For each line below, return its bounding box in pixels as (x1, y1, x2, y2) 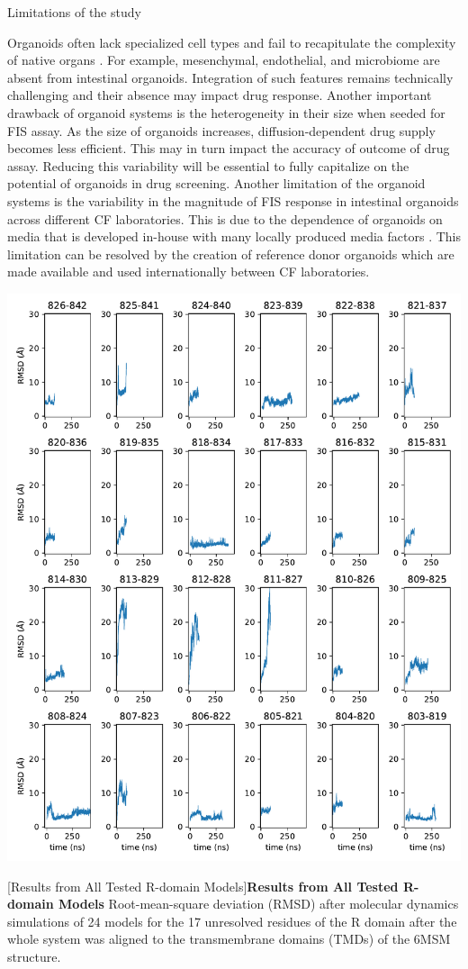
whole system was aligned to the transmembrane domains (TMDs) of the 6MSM (7, 929, 451, 948)
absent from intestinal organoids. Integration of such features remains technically (7, 68, 454, 86)
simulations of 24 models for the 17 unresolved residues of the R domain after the (7, 911, 457, 930)
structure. (7, 947, 61, 966)
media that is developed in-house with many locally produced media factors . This (7, 227, 462, 246)
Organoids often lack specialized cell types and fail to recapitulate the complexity (7, 32, 456, 51)
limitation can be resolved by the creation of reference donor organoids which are (7, 244, 454, 263)
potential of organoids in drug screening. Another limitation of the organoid (7, 174, 426, 193)
